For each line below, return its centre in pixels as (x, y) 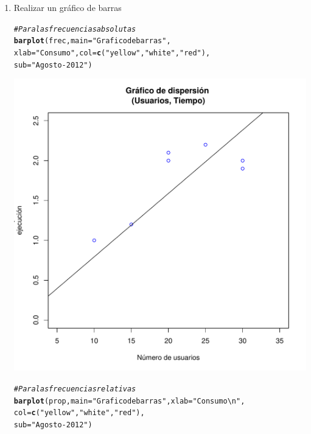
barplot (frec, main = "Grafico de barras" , (92, 41)
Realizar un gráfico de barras (68, 7)
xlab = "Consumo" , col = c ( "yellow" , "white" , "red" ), (112, 53)
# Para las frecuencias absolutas (75, 29)
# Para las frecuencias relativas (75, 389)
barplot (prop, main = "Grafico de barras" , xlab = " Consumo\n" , (129, 401)
